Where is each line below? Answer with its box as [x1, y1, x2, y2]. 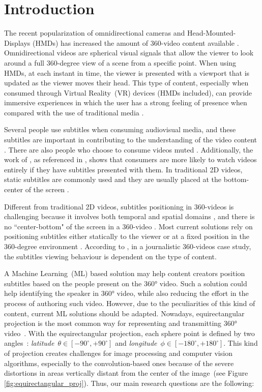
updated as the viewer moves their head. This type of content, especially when [4, 77, 249, 88]
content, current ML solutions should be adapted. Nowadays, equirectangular [4, 308, 245, 318]
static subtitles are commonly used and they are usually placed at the [4, 174, 222, 185]
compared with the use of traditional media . [4, 107, 144, 117]
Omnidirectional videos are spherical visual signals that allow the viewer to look [4, 47, 254, 58]
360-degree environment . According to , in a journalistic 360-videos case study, [4, 241, 251, 251]
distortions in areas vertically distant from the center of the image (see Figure [4, 368, 248, 378]
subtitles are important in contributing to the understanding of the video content [4, 134, 257, 145]
